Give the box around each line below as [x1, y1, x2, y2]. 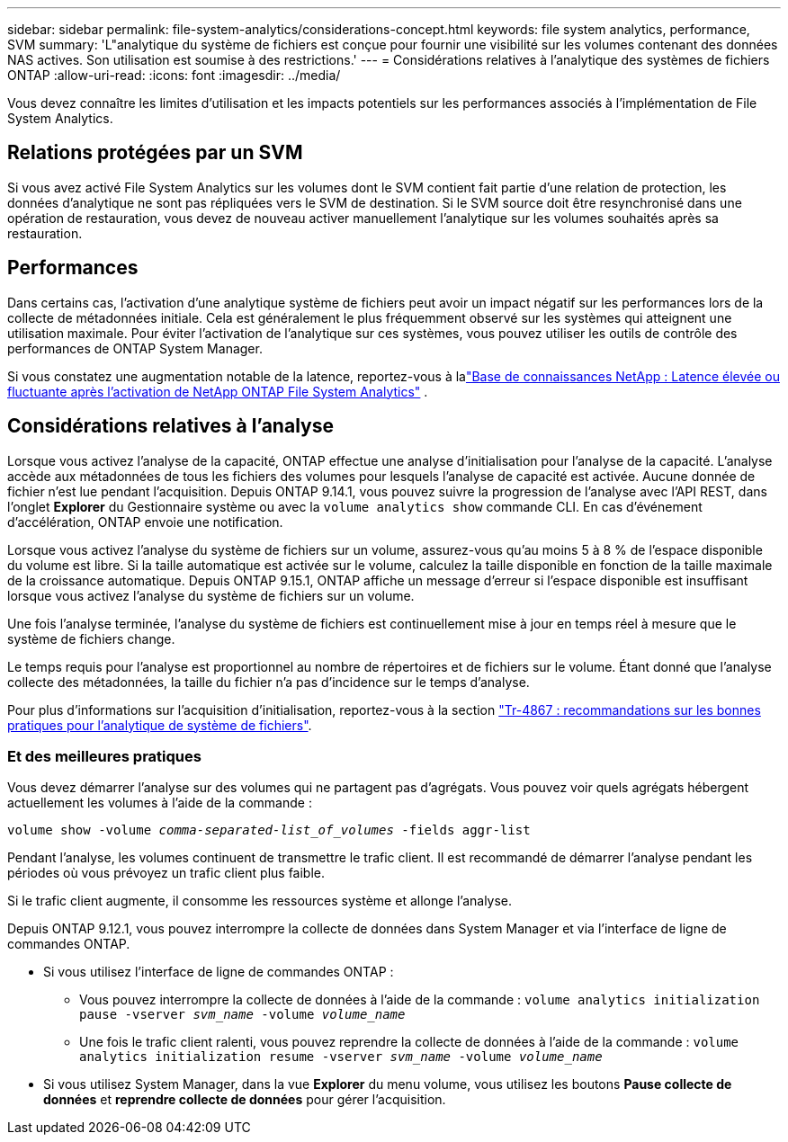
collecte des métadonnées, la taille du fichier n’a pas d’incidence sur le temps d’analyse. [7, 674, 530, 690]
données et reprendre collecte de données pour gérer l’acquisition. [43, 1092, 446, 1108]
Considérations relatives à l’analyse [7, 415, 334, 438]
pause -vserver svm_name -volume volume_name [79, 1007, 406, 1022]
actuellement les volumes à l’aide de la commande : [7, 795, 312, 811]
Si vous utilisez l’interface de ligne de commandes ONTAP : [43, 964, 394, 980]
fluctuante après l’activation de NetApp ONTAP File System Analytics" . [7, 383, 428, 399]
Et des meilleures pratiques [7, 746, 201, 765]
